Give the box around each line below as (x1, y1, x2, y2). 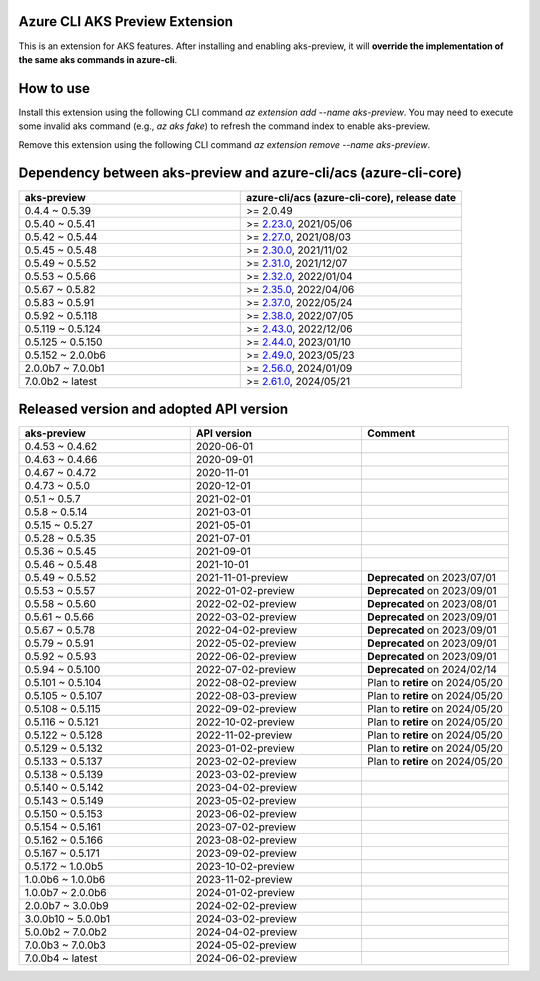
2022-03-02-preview (195, 610, 297, 624)
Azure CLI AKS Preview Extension (18, 13, 234, 30)
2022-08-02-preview (195, 676, 297, 690)
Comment (366, 426, 416, 440)
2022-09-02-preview (195, 702, 297, 716)
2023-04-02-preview (195, 781, 298, 795)
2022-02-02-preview (195, 597, 297, 611)
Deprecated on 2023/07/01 (366, 571, 497, 585)
